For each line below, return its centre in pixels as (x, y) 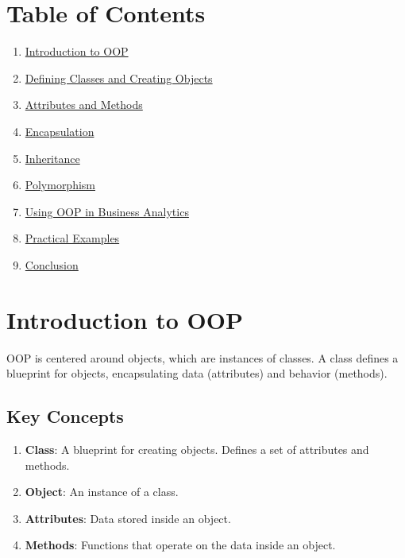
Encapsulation (60, 131)
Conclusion (52, 264)
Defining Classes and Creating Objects (119, 77)
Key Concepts (65, 416)
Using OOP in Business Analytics (107, 211)
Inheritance (52, 158)
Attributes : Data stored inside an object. (128, 518)
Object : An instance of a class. (102, 492)
